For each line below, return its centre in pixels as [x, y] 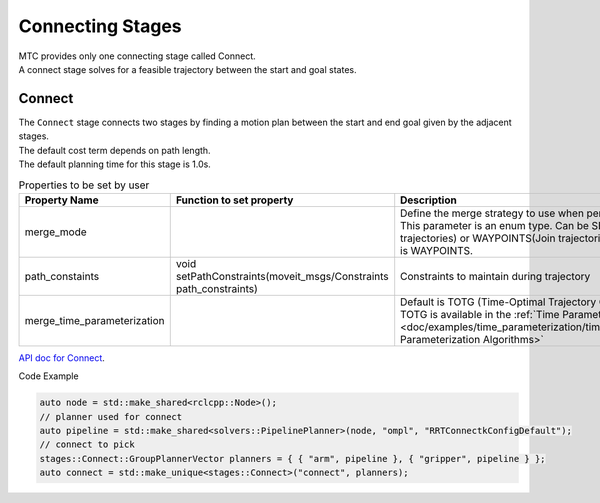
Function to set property [234, 200]
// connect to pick [87, 444]
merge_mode [55, 232]
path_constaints [62, 276]
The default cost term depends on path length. [114, 150]
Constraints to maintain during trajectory [495, 276]
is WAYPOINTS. [437, 250]
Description [428, 200]
